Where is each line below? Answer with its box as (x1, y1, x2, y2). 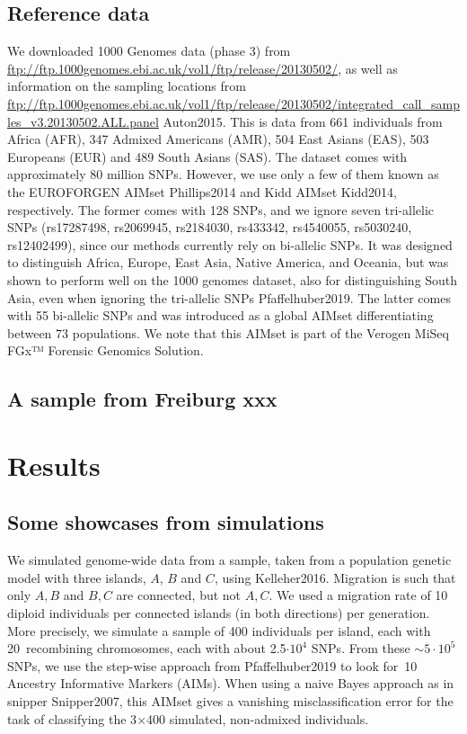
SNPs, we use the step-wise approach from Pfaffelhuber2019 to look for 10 (7, 656, 418, 675)
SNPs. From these (311, 639, 410, 658)
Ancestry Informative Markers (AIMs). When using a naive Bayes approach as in (7, 674, 454, 693)
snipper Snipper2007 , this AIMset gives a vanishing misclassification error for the (7, 692, 454, 710)
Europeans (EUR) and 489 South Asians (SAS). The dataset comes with (7, 147, 408, 166)
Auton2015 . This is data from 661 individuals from (163, 112, 443, 130)
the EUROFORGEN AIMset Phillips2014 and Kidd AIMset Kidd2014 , (7, 182, 398, 201)
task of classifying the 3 (7, 709, 137, 728)
